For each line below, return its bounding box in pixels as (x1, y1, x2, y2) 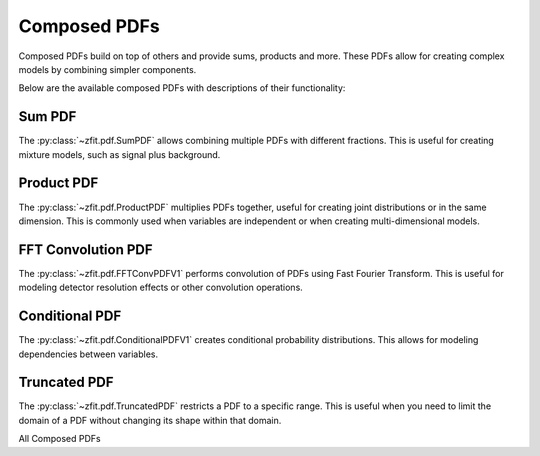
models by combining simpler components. (18, 63, 197, 75)
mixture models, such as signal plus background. (18, 148, 221, 160)
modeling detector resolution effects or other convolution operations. (18, 281, 304, 294)
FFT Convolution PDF (18, 241, 154, 258)
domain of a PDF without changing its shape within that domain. (18, 414, 282, 426)
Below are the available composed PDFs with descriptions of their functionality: (18, 82, 346, 94)
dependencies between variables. (18, 348, 159, 360)
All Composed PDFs (18, 433, 101, 445)
